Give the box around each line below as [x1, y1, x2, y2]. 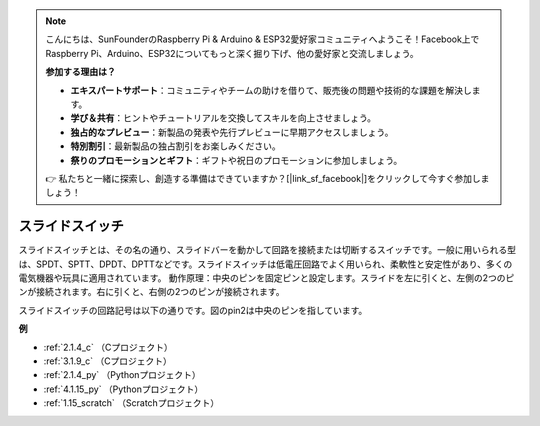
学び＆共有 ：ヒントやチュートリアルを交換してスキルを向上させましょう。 [70, 112, 377, 124]
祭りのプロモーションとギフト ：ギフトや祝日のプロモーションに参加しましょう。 [70, 154, 403, 166]
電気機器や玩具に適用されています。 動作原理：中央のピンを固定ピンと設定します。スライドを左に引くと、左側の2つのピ [18, 271, 515, 284]
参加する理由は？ [45, 66, 116, 78]
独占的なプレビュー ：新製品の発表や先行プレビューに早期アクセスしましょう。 [70, 126, 394, 138]
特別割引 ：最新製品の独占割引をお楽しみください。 [70, 140, 281, 152]
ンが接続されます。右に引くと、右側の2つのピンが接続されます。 [18, 286, 285, 298]
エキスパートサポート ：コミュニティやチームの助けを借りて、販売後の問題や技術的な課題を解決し [70, 84, 472, 96]
